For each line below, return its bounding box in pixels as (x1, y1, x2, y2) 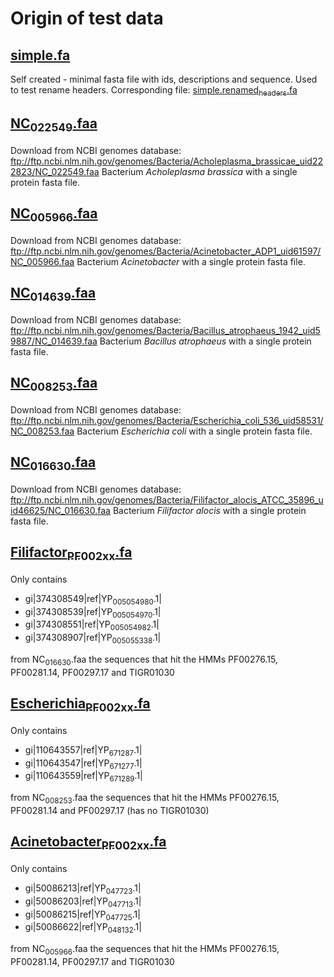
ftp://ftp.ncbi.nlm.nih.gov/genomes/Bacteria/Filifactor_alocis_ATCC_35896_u (10, 493, 324, 506)
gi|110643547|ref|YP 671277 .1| (24, 757, 143, 771)
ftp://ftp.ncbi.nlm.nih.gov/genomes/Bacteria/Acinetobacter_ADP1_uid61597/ (10, 245, 322, 257)
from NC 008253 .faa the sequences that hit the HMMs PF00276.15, (10, 792, 280, 806)
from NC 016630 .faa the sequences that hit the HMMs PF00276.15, (10, 653, 278, 667)
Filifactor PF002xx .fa (10, 544, 133, 564)
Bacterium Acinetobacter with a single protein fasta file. (76, 255, 306, 267)
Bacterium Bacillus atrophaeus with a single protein (99, 335, 312, 347)
